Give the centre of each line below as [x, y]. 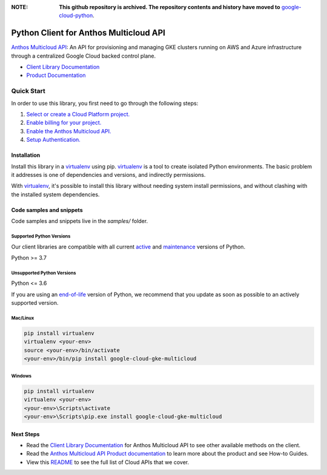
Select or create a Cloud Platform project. [78, 114]
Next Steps [25, 434]
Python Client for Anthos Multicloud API [88, 33]
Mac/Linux [23, 318]
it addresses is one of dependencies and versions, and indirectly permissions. [108, 174]
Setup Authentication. [54, 140]
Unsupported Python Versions [44, 273]
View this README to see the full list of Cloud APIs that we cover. [108, 462]
